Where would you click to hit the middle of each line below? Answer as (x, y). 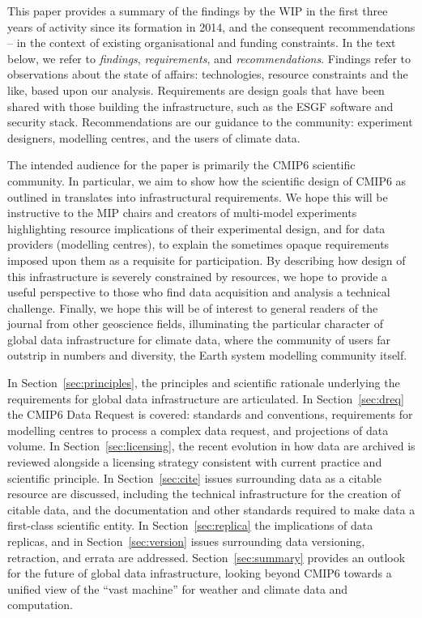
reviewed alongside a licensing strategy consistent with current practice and (195, 462)
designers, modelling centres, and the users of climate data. (154, 137)
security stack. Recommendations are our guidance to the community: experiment (210, 122)
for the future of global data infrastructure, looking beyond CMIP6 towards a (200, 573)
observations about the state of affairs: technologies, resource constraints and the (208, 74)
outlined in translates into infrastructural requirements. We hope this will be (198, 196)
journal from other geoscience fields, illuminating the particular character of (196, 324)
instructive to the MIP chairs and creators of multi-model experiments (182, 213)
